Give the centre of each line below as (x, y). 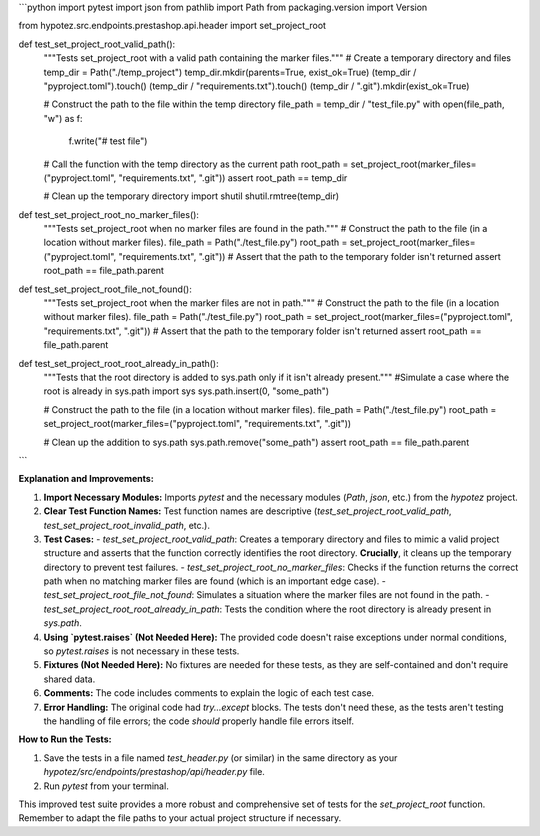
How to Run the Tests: (65, 739)
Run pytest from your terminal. (106, 786)
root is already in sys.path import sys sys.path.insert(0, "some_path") (186, 391)
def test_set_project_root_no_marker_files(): (109, 214)
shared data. (69, 679)
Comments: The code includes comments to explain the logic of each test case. (209, 693)
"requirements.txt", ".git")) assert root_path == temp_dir (233, 177)
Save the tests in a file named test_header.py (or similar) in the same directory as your (220, 757)
